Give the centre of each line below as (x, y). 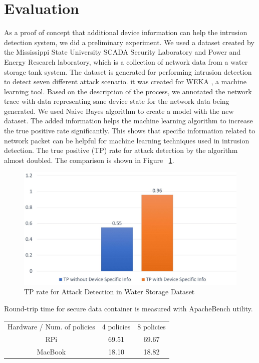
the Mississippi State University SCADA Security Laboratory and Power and (122, 52)
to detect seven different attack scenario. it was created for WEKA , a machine (125, 81)
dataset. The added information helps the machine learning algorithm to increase (128, 121)
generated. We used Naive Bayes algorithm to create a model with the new (119, 111)
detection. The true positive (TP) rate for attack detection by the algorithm (121, 150)
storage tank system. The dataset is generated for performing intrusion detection (128, 71)
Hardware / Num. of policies (51, 327)
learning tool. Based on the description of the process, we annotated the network (128, 91)
